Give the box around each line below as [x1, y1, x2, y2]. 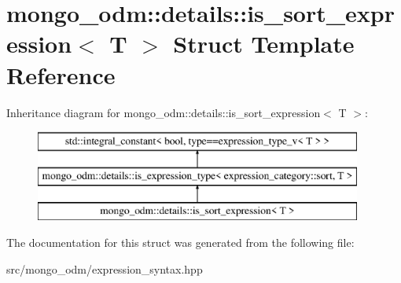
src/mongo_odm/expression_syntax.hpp [6, 260, 203, 277]
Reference [6, 58, 116, 90]
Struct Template [173, 28, 355, 60]
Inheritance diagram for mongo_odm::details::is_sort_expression [6, 104, 321, 120]
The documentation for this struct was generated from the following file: [6, 234, 355, 251]
